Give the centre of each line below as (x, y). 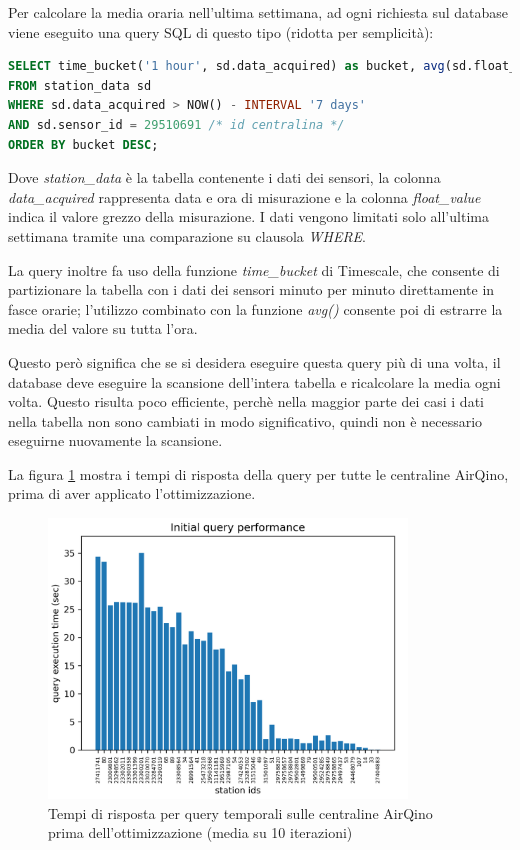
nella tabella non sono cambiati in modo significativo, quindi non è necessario (245, 420)
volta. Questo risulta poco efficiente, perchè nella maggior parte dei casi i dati (246, 401)
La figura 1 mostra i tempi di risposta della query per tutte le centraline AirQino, (258, 473)
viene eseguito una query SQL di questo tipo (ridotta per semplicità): (221, 31)
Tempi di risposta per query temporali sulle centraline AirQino (240, 812)
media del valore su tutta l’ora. (103, 328)
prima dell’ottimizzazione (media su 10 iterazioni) (200, 832)
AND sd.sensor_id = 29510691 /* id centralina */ (176, 124)
